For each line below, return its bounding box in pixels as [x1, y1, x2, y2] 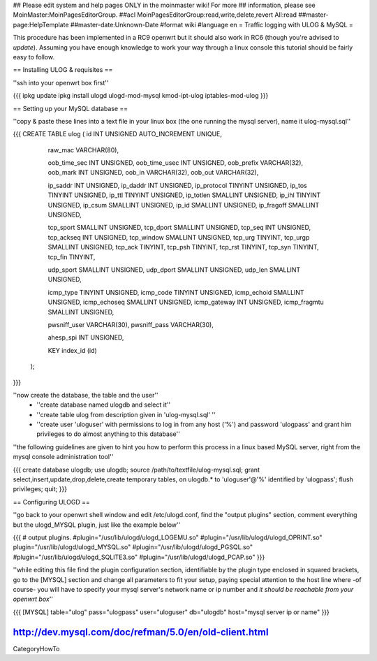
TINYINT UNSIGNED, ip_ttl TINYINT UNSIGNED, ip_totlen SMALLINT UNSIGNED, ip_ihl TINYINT [47, 191, 321, 199]
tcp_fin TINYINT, [47, 252, 96, 261]
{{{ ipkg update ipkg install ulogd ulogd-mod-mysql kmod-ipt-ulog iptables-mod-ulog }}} [13, 92, 269, 100]
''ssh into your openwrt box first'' [13, 78, 109, 87]
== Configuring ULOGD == [13, 497, 91, 506]
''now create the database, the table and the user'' [13, 391, 158, 399]
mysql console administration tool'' [13, 453, 114, 461]
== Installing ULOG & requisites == [13, 66, 113, 74]
